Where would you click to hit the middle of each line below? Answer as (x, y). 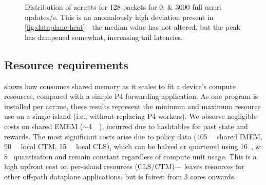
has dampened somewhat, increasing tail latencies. (104, 37)
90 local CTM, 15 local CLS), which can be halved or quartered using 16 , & (133, 146)
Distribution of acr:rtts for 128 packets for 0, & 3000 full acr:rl (123, 7)
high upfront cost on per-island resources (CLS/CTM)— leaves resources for (124, 166)
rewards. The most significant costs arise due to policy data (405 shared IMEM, (133, 136)
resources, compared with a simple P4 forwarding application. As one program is (131, 96)
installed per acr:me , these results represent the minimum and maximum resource (132, 106)
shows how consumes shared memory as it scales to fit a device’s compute (120, 86)
